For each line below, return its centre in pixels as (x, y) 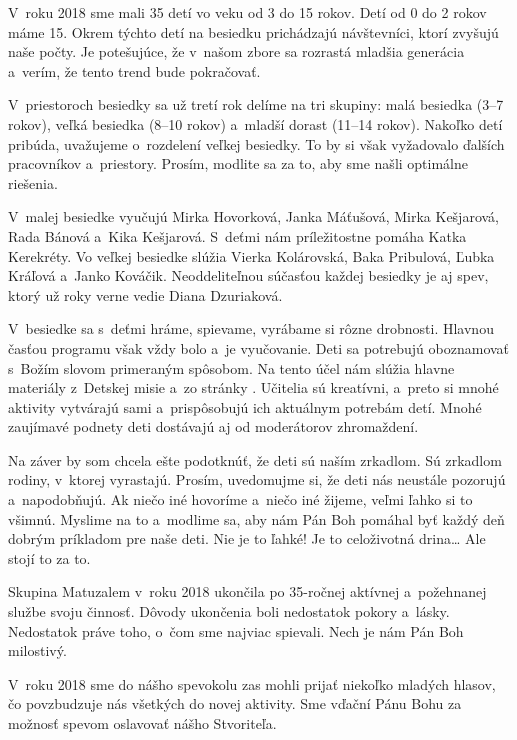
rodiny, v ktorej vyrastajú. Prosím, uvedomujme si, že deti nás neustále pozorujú (257, 479)
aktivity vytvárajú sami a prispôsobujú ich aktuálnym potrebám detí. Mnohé (245, 406)
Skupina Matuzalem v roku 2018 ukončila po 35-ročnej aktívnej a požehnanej (247, 591)
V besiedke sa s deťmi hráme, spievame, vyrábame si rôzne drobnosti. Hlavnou (251, 328)
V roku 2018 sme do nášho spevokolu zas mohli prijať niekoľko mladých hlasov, (252, 683)
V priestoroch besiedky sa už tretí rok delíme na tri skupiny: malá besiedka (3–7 (256, 104)
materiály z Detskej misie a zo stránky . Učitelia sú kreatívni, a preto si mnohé (253, 387)
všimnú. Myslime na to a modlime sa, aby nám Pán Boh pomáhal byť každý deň (256, 518)
